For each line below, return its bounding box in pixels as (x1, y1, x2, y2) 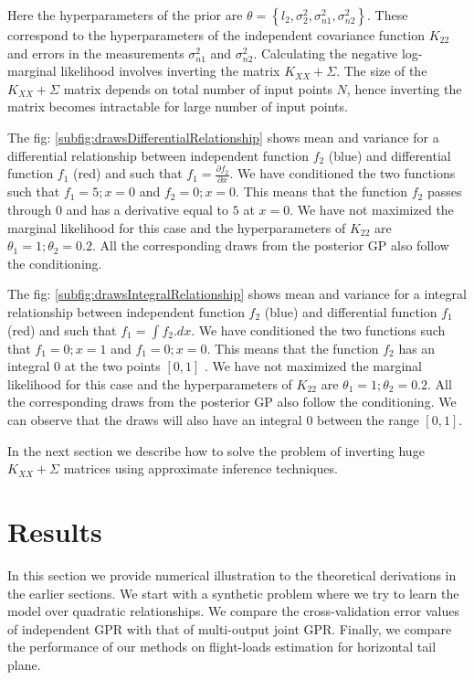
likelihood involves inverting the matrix (60, 61, 280, 80)
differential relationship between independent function (7, 145, 309, 165)
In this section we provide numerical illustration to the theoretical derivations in (7, 565, 457, 584)
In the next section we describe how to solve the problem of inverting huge (7, 441, 425, 460)
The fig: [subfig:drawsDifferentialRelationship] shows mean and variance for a (7, 127, 439, 146)
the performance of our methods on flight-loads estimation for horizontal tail (7, 637, 437, 656)
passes (427, 182, 462, 201)
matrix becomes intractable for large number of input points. (7, 97, 348, 116)
